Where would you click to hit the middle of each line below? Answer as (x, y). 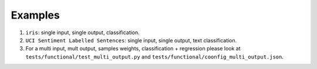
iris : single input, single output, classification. (83, 32)
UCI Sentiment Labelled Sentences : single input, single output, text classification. (131, 40)
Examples (35, 15)
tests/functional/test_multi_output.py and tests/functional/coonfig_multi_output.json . (155, 57)
